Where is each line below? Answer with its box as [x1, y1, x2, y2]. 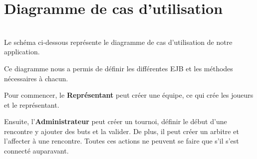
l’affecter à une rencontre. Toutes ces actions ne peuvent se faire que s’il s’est [4, 136, 239, 146]
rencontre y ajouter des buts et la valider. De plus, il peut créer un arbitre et [4, 126, 239, 136]
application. [4, 46, 40, 57]
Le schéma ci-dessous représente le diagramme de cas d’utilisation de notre [4, 36, 233, 47]
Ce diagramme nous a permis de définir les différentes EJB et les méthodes [4, 63, 233, 73]
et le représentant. [4, 99, 59, 110]
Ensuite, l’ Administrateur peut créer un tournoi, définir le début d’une [4, 116, 227, 127]
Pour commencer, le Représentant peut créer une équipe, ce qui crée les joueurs [4, 90, 254, 100]
